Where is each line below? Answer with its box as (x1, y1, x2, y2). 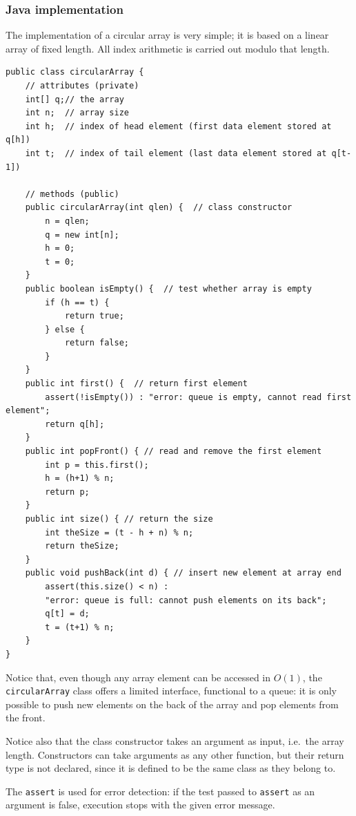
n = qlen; (45, 216, 90, 226)
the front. (6, 710, 46, 725)
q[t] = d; (45, 609, 90, 619)
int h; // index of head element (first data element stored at (25, 121, 332, 131)
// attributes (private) (25, 81, 139, 91)
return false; (64, 338, 129, 348)
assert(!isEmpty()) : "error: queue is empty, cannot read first (45, 392, 352, 402)
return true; (64, 311, 124, 321)
